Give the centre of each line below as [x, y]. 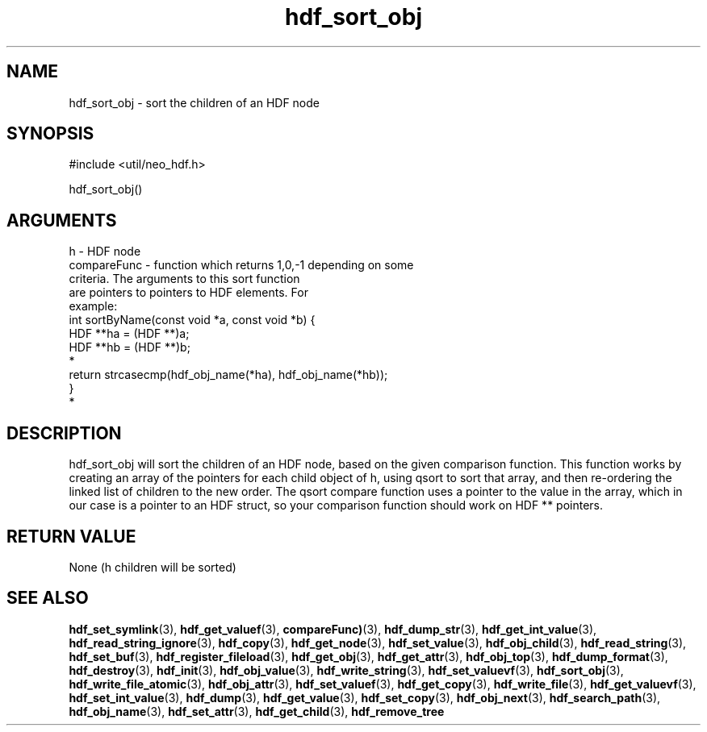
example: [93, 306]
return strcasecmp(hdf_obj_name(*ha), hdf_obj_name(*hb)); [228, 375]
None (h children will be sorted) [153, 567]
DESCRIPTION [64, 433]
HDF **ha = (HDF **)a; [129, 334]
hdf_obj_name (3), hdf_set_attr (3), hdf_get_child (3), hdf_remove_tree [257, 711]
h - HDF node [105, 252]
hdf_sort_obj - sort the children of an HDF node [195, 102]
